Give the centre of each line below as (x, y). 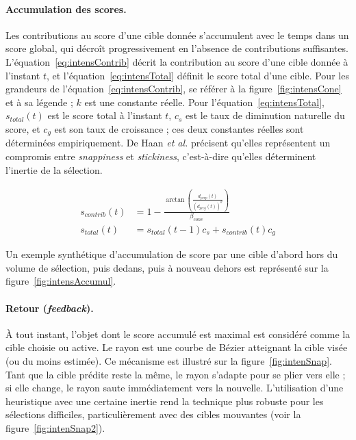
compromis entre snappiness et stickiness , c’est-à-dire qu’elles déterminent (161, 156)
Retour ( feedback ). (50, 308)
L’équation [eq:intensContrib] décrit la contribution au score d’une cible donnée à (177, 61)
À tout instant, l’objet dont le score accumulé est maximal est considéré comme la (178, 334)
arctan (175, 199)
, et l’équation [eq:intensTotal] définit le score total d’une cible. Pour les (198, 75)
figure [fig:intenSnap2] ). (55, 428)
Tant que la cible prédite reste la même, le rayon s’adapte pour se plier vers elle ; (176, 374)
